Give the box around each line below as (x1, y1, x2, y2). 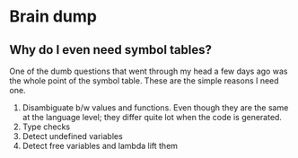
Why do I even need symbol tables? (9, 42, 213, 57)
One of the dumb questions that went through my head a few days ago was (9, 66, 288, 76)
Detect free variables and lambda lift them (22, 141, 178, 151)
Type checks (22, 121, 71, 132)
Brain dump (9, 6, 97, 27)
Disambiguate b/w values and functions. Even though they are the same (22, 102, 289, 113)
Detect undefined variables (22, 131, 123, 141)
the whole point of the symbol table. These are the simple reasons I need (9, 75, 280, 86)
